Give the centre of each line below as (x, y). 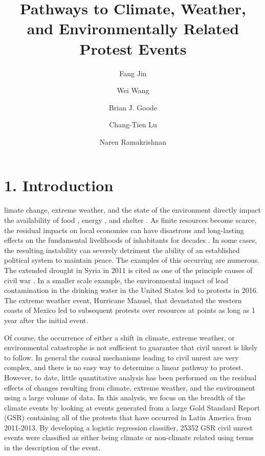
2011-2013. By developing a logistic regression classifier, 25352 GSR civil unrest (129, 427)
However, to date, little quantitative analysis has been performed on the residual (130, 377)
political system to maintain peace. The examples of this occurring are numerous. (132, 260)
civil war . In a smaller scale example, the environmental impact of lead (116, 280)
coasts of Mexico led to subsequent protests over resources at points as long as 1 (130, 310)
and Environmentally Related (133, 28)
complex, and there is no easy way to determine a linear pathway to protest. (124, 367)
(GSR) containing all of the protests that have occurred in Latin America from (128, 417)
